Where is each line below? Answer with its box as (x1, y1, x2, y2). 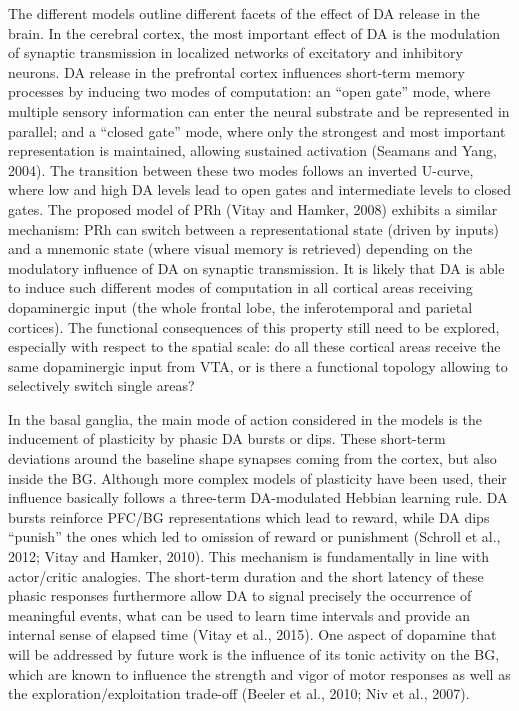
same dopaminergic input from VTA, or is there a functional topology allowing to (8, 355, 508, 376)
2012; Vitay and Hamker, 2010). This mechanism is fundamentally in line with (8, 546, 489, 567)
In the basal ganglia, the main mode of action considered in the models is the (8, 408, 482, 429)
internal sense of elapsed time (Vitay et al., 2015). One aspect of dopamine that (8, 624, 497, 645)
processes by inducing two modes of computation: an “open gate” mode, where (8, 81, 491, 102)
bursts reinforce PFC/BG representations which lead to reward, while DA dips (8, 506, 490, 527)
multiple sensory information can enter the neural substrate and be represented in (8, 100, 510, 121)
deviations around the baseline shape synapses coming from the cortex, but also (8, 448, 497, 469)
